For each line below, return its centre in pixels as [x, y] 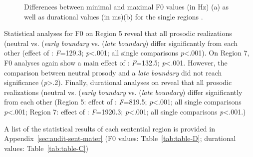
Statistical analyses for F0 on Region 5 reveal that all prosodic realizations [118, 33]
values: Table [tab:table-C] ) [46, 148]
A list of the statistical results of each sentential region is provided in [110, 128]
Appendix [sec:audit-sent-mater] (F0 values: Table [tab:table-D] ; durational [120, 138]
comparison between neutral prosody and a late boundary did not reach [113, 72]
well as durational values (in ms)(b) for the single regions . [114, 16]
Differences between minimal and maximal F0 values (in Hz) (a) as [126, 6]
